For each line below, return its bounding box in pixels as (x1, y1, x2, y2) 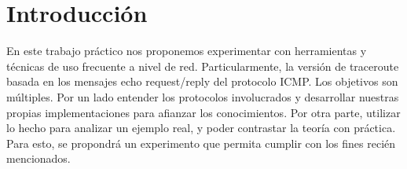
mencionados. (6, 150, 71, 167)
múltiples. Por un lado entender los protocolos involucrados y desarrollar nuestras (6, 88, 399, 105)
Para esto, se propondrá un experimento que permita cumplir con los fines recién (6, 134, 396, 151)
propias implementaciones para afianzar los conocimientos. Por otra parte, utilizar (6, 104, 401, 120)
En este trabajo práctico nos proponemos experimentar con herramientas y (6, 42, 367, 59)
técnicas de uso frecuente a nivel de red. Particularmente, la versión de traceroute (6, 57, 399, 74)
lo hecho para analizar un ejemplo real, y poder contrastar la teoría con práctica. (6, 119, 396, 136)
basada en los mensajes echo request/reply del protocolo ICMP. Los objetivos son (6, 73, 398, 90)
